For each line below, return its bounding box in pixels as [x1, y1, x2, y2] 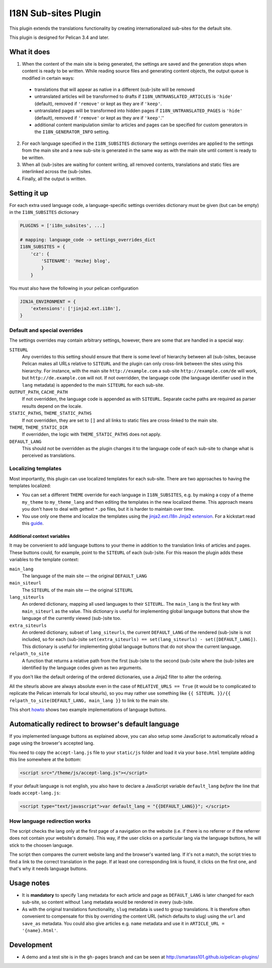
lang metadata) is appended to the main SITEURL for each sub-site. [22, 382, 165, 388]
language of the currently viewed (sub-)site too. [22, 615, 122, 621]
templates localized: [9, 482, 51, 489]
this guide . [22, 520, 44, 526]
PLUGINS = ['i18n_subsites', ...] [20, 223, 105, 228]
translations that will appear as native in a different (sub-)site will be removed [34, 86, 195, 93]
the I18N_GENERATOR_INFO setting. [34, 129, 110, 135]
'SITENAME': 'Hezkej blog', [41, 258, 111, 263]
